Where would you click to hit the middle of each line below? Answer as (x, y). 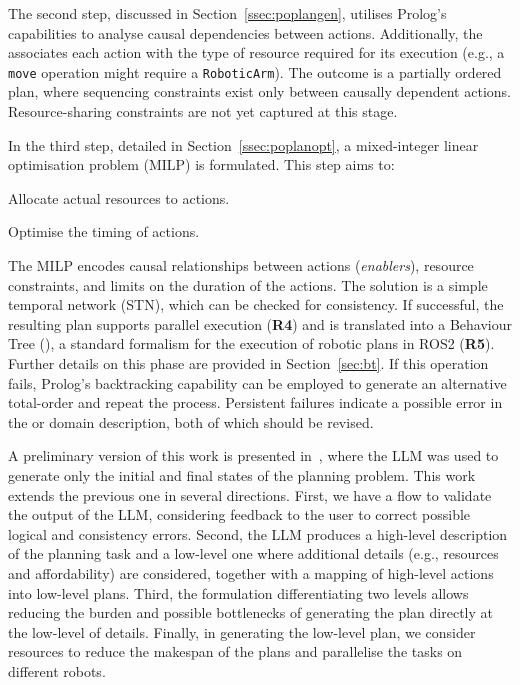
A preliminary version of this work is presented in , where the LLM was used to (253, 455)
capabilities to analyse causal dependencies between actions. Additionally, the (245, 32)
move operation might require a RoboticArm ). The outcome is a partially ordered (255, 71)
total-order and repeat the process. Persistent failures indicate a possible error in (255, 402)
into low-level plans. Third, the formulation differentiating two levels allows (238, 592)
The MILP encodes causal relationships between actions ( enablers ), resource (241, 265)
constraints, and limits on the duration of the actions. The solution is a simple (248, 284)
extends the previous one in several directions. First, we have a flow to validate (250, 494)
